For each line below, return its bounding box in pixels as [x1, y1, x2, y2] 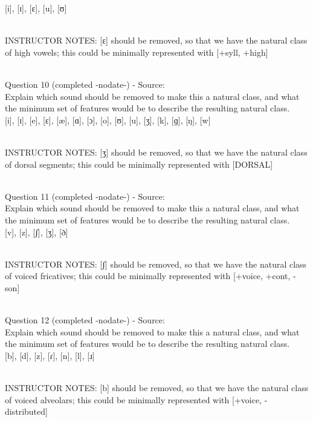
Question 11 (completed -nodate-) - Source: [5, 190, 165, 202]
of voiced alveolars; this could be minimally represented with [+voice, [5, 393, 262, 406]
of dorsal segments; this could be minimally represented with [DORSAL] [5, 157, 273, 170]
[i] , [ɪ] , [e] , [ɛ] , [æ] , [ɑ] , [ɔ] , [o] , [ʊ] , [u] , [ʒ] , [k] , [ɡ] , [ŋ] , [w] [5, 113, 211, 126]
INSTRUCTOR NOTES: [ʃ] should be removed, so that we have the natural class [5, 257, 307, 270]
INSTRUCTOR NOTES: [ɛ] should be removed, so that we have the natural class [5, 34, 308, 47]
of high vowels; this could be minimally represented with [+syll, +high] [5, 45, 268, 58]
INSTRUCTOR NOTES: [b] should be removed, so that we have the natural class [5, 381, 309, 394]
